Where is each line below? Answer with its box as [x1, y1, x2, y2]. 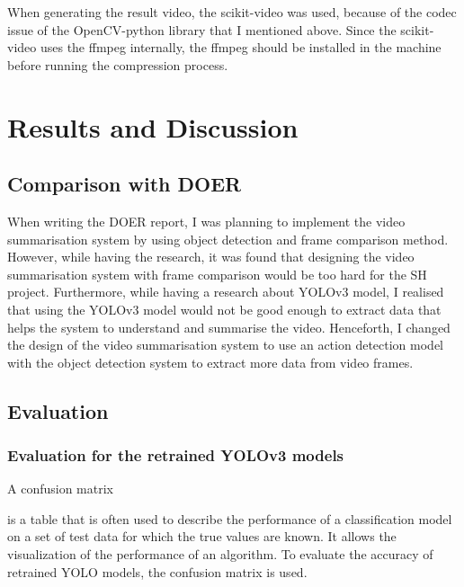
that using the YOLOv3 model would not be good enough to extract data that [7, 299, 442, 318]
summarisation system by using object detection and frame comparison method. [7, 229, 449, 248]
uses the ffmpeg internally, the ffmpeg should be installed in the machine [40, 38, 442, 57]
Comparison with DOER [7, 170, 242, 198]
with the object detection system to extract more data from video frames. [7, 352, 414, 371]
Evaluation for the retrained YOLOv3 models [7, 444, 344, 466]
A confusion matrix [7, 479, 113, 498]
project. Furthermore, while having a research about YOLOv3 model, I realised [7, 282, 444, 301]
